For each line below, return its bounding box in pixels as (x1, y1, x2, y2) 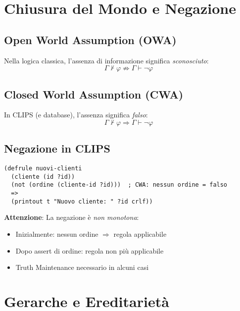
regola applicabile (113, 229, 167, 239)
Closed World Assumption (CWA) (4, 86, 184, 102)
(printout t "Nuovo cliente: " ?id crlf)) (11, 198, 153, 205)
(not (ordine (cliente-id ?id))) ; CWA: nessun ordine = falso (11, 181, 228, 189)
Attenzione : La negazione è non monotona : (4, 212, 139, 222)
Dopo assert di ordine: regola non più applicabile (15, 245, 164, 256)
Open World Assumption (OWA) (4, 32, 177, 47)
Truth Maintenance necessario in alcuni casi (15, 262, 149, 272)
